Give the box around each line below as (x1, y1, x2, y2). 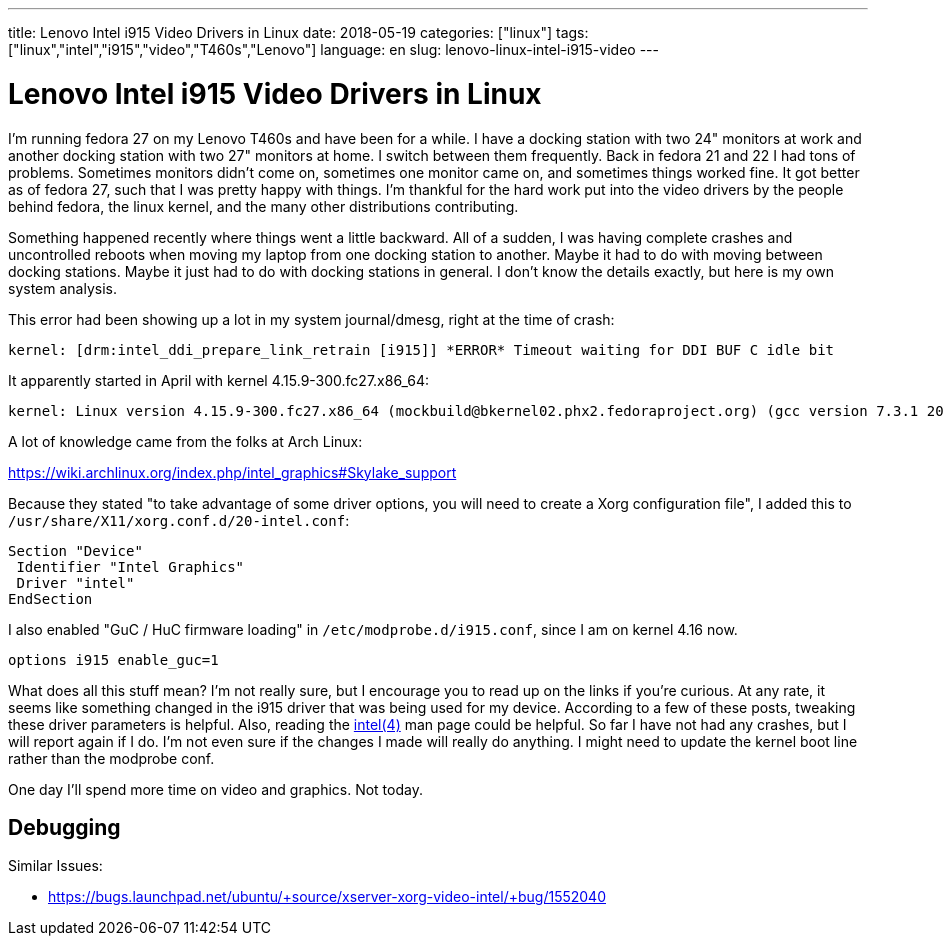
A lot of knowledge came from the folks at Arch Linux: (8, 432, 363, 450)
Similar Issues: (8, 857, 103, 875)
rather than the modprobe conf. (8, 749, 215, 767)
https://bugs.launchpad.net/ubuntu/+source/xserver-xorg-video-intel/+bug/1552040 (48, 888, 606, 906)
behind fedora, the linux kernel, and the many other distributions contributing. (8, 197, 519, 215)
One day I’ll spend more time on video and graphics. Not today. (8, 780, 423, 798)
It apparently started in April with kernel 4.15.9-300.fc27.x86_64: (8, 371, 429, 389)
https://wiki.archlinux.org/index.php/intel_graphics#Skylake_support (8, 463, 457, 481)
